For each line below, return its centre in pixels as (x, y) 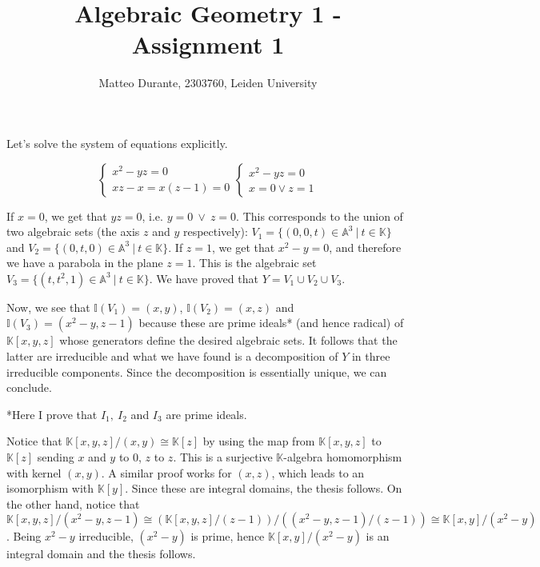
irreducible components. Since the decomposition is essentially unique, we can (197, 371)
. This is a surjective (223, 457)
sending (56, 457)
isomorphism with (50, 488)
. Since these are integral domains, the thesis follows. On (264, 488)
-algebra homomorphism (343, 457)
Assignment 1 (208, 44)
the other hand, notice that (73, 503)
